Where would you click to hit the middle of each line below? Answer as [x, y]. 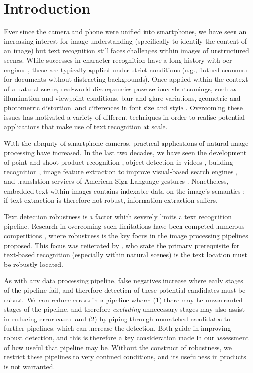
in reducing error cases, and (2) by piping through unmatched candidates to [117, 318]
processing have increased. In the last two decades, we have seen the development [125, 152]
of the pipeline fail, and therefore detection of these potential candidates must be [125, 290]
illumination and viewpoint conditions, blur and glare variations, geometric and [122, 98]
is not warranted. [29, 366]
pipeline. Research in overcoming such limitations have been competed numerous [124, 226]
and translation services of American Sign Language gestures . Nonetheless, [116, 181]
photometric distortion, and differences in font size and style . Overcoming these [123, 107]
